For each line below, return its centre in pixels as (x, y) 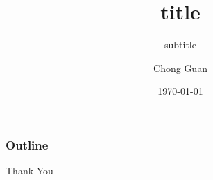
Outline (27, 144)
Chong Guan (180, 67)
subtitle (180, 45)
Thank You (29, 171)
